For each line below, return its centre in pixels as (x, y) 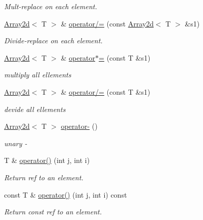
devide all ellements (35, 109)
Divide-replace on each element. (53, 40)
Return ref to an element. (44, 177)
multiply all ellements (38, 75)
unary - (16, 143)
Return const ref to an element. (53, 212)
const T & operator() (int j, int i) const (66, 194)
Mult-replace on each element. (51, 6)
